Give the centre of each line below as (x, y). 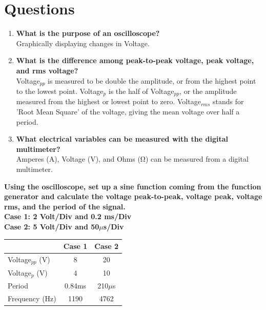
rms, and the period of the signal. (65, 206)
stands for (228, 101)
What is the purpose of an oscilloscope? (88, 33)
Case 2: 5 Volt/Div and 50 (52, 226)
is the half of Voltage (141, 91)
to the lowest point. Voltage (60, 91)
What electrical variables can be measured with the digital (122, 139)
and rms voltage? (47, 70)
